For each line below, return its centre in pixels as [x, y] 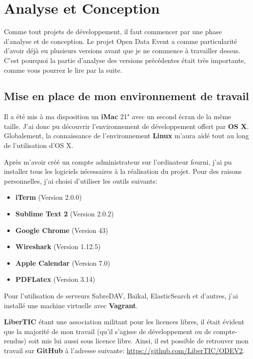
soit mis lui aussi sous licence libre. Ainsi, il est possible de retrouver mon [138, 341]
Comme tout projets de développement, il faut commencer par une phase [113, 32]
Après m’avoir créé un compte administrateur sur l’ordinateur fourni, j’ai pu [118, 161]
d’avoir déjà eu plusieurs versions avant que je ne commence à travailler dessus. [122, 51]
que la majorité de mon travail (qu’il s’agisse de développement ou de [107, 331]
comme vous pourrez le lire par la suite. [63, 70]
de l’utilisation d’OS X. [39, 145]
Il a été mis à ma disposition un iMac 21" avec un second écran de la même [118, 116]
